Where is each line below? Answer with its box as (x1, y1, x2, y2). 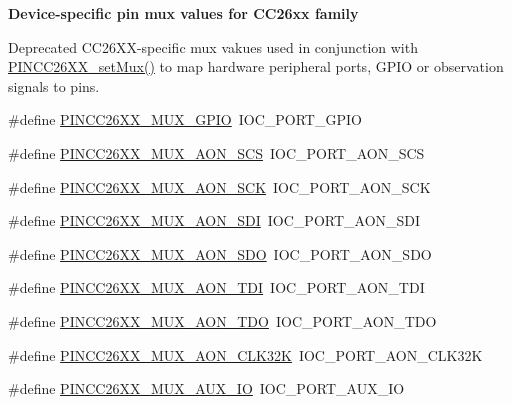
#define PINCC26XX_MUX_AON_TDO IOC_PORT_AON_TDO (8, 310, 437, 331)
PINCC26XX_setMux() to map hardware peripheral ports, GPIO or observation (8, 56, 504, 77)
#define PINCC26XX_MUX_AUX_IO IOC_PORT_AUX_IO (8, 378, 405, 399)
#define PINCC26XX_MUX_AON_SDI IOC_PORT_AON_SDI (8, 210, 421, 231)
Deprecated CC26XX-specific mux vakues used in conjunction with (8, 36, 418, 57)
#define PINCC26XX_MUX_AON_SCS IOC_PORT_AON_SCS (8, 142, 425, 163)
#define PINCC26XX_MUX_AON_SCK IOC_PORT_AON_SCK (8, 176, 431, 197)
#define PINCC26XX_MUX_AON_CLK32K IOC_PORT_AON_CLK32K (8, 344, 483, 365)
